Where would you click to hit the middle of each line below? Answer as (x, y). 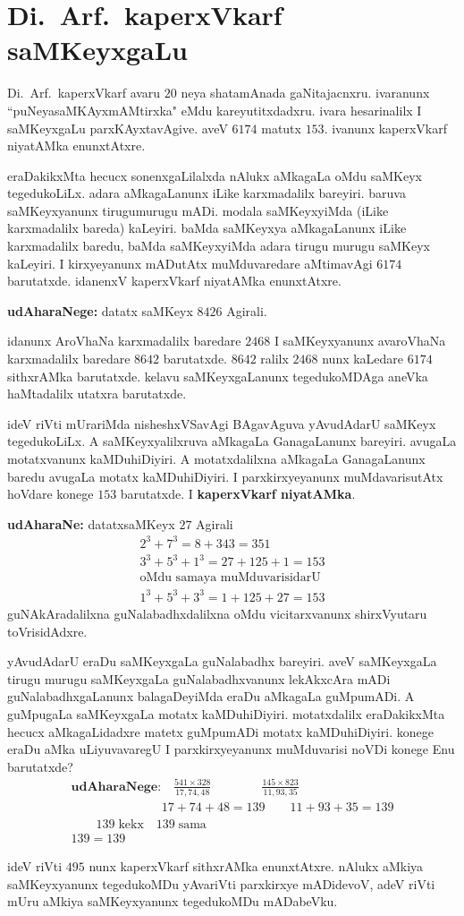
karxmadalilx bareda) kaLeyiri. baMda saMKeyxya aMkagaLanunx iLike (207, 228)
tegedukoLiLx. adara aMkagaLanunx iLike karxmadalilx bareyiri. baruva (207, 193)
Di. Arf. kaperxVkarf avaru (84, 93)
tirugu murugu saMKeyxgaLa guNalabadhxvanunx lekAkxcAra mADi (199, 678)
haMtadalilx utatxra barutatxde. (97, 394)
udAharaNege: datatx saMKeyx (100, 310)
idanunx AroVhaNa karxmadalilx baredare (124, 341)
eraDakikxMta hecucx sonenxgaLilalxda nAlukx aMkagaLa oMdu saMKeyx (215, 175)
